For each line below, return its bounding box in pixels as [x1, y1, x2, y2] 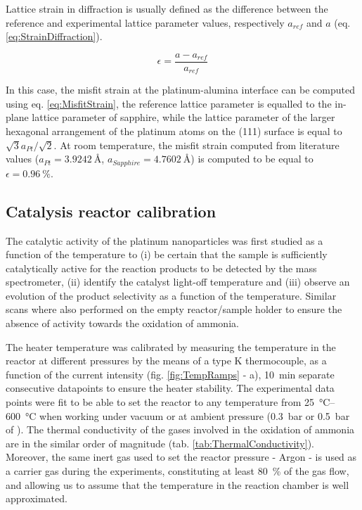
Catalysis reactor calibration [6, 200, 216, 222]
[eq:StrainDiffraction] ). [6, 29, 103, 44]
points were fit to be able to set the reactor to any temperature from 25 [6, 395, 315, 409]
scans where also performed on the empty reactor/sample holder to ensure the [6, 302, 342, 317]
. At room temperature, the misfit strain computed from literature [53, 137, 340, 152]
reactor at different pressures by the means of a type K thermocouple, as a [6, 353, 327, 368]
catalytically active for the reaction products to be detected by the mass [6, 260, 317, 275]
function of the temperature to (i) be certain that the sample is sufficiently [6, 247, 328, 262]
